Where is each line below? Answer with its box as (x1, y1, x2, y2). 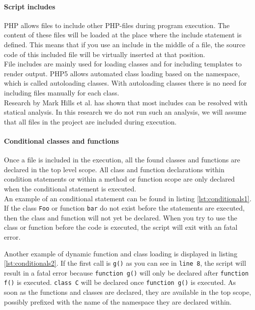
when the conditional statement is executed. (4, 183, 137, 193)
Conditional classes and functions (4, 135, 119, 146)
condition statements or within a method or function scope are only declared (4, 174, 235, 184)
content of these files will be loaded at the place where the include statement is (4, 30, 242, 40)
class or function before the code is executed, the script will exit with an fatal (4, 222, 238, 232)
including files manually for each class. (4, 87, 119, 97)
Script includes (4, 1, 56, 11)
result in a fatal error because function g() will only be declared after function (4, 267, 249, 278)
